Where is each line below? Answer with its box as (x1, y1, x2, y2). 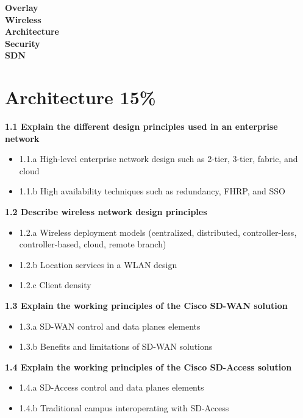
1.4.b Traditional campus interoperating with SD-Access (19, 402, 229, 414)
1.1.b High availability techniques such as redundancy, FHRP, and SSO (19, 185, 285, 197)
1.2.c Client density (19, 278, 91, 291)
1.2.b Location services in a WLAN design (19, 258, 177, 271)
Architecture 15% (5, 85, 156, 110)
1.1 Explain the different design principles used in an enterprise (5, 120, 278, 133)
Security (5, 37, 40, 49)
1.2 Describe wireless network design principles (5, 205, 207, 218)
